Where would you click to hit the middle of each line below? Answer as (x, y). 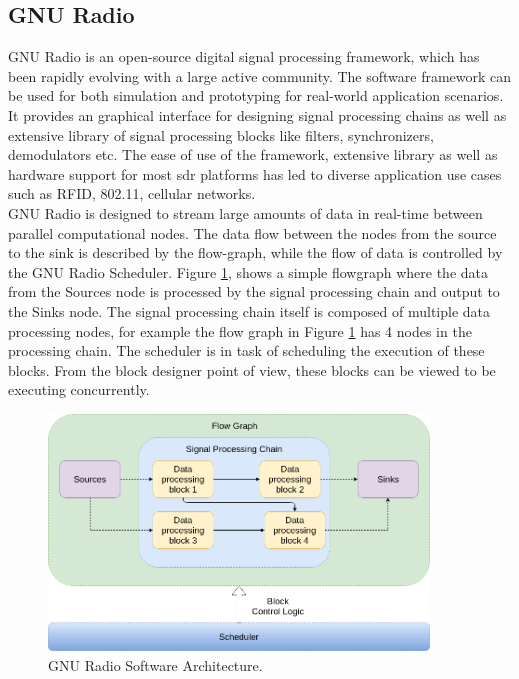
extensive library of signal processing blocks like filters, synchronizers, (221, 134)
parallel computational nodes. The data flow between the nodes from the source (252, 232)
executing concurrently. (79, 389)
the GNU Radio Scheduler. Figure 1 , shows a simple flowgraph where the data (248, 271)
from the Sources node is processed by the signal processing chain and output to (254, 291)
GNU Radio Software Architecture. (155, 664)
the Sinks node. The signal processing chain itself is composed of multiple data (249, 310)
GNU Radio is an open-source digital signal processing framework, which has (244, 56)
